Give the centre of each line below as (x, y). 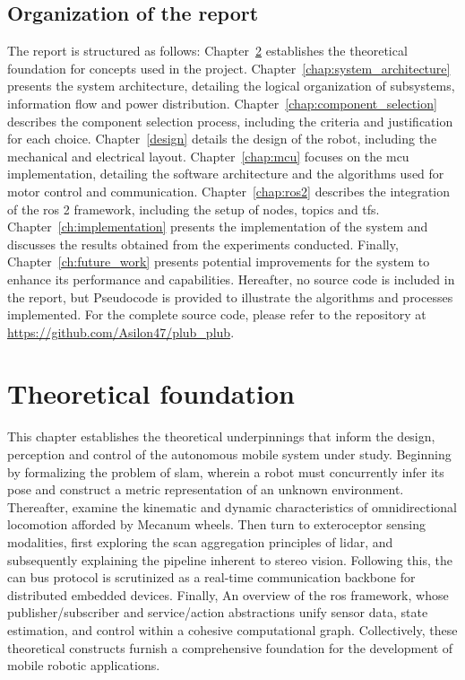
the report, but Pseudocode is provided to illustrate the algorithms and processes (230, 296)
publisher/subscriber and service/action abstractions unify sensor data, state (218, 612)
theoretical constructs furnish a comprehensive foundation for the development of (230, 647)
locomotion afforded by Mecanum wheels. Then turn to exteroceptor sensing (217, 524)
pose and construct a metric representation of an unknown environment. (206, 489)
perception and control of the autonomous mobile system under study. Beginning (229, 454)
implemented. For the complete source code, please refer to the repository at (217, 314)
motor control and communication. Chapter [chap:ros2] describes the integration (229, 191)
